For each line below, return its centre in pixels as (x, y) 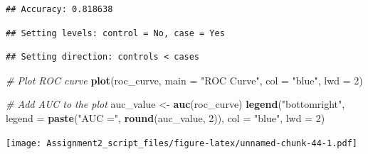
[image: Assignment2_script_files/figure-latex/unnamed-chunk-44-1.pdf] (182, 143)
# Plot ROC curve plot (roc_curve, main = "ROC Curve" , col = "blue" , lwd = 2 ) (184, 80)
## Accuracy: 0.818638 (59, 9)
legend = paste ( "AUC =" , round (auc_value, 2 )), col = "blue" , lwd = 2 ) (165, 117)
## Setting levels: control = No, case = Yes (115, 33)
